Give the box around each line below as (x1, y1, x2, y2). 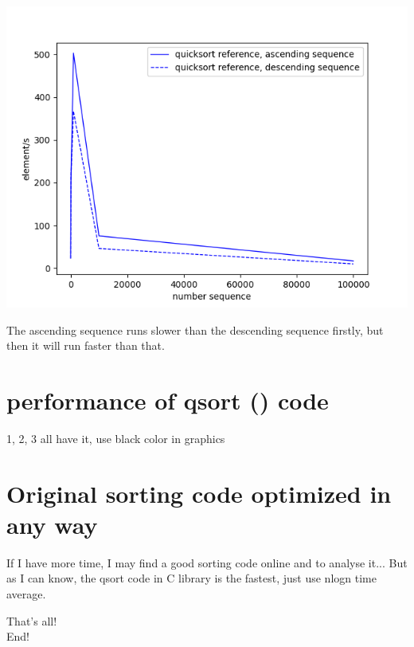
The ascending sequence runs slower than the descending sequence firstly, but (6, 321, 384, 338)
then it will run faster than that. (6, 337, 165, 354)
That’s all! (6, 612, 57, 629)
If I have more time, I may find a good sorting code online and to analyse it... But (6, 554, 408, 571)
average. (6, 586, 46, 602)
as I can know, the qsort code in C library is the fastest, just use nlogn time (6, 570, 377, 586)
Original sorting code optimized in (6, 476, 392, 509)
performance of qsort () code (6, 383, 329, 416)
